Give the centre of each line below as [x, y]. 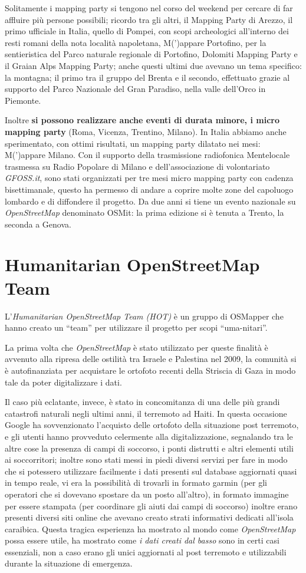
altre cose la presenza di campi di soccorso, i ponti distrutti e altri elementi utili [149, 448]
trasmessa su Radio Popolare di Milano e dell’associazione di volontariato [137, 166]
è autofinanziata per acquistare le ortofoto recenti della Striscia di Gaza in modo [150, 370]
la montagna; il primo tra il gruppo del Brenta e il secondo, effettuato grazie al [147, 77]
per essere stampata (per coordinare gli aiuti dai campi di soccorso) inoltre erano [151, 506]
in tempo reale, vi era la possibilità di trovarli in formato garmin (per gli [136, 483]
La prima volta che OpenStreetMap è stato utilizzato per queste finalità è [136, 347]
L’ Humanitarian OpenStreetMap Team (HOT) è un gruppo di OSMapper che [144, 316]
